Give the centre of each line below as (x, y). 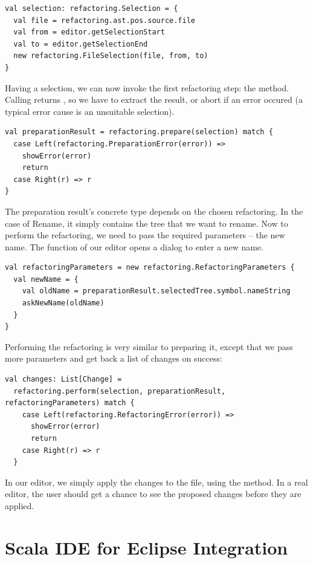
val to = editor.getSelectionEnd (81, 44)
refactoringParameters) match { (70, 403)
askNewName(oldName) (63, 303)
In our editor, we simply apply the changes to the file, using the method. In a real (156, 482)
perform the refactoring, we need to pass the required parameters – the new (145, 235)
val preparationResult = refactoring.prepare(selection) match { (139, 132)
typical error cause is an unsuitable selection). (90, 111)
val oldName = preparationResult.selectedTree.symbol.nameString (156, 291)
